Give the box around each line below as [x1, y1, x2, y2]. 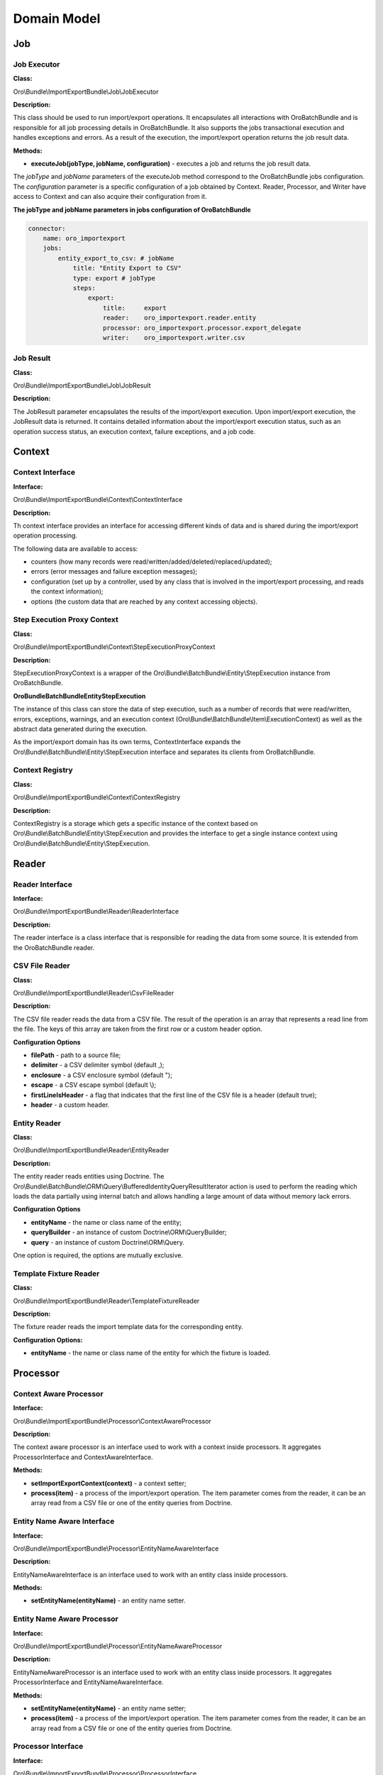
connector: [28, 224, 66, 232]
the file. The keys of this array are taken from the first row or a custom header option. [13, 1025, 262, 1033]
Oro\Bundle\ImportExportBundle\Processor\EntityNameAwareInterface [13, 1544, 219, 1553]
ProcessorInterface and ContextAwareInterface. [13, 1453, 153, 1461]
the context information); [30, 587, 104, 596]
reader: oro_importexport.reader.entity [103, 314, 257, 322]
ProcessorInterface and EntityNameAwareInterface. [13, 1678, 165, 1686]
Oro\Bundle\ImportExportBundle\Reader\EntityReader [13, 1146, 170, 1154]
